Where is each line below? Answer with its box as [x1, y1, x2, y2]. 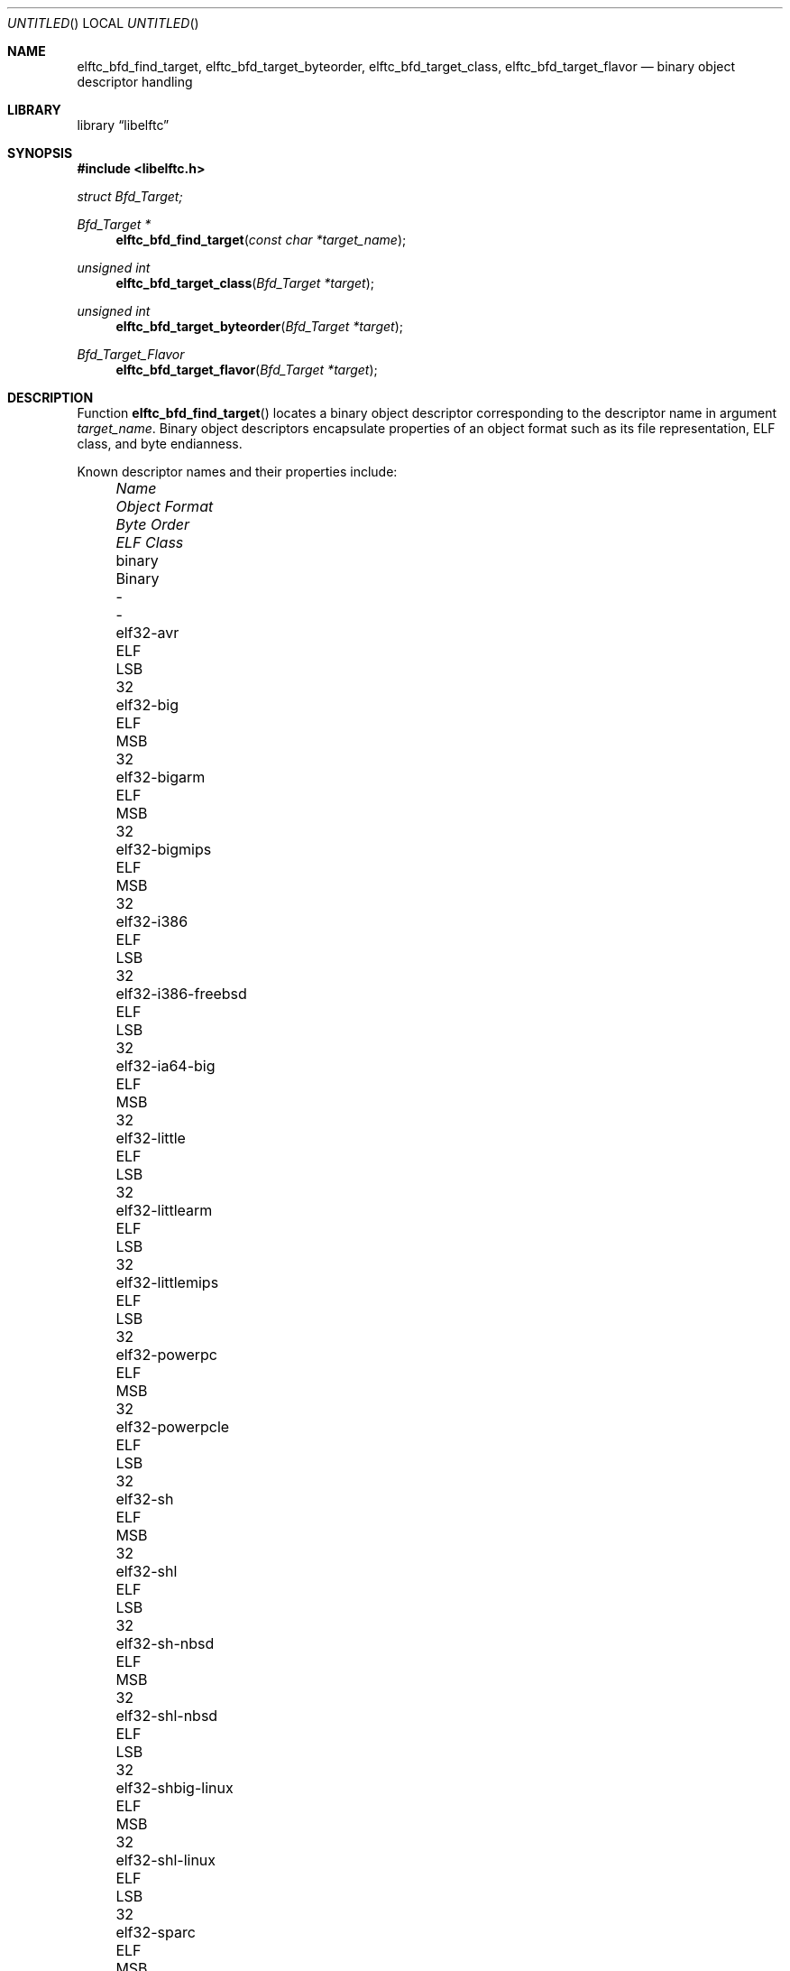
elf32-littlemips [115, 1273, 219, 1291]
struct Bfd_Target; [77, 189, 183, 204]
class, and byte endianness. [77, 436, 243, 451]
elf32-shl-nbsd [115, 1707, 218, 1725]
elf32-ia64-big [115, 1057, 216, 1075]
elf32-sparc [115, 1923, 196, 1941]
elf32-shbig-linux [115, 1779, 234, 1797]
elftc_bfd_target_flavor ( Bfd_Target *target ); [115, 362, 378, 377]
